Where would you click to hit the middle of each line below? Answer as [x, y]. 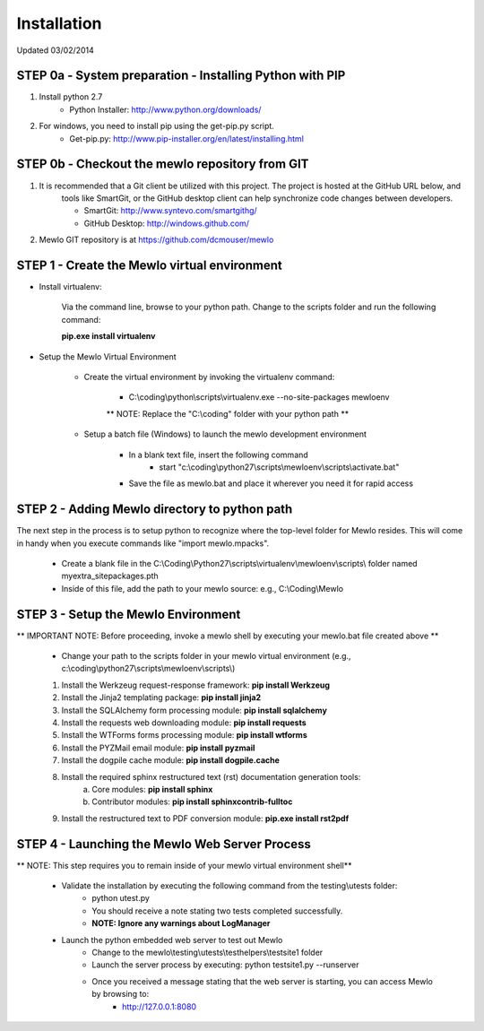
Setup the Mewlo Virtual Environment [108, 356]
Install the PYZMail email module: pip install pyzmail [158, 748]
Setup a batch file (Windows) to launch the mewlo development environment [225, 434]
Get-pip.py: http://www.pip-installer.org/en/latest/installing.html [187, 138]
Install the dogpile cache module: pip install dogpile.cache [170, 760]
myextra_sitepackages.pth [110, 576]
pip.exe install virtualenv [108, 336]
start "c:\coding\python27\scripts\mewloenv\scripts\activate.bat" [279, 467]
